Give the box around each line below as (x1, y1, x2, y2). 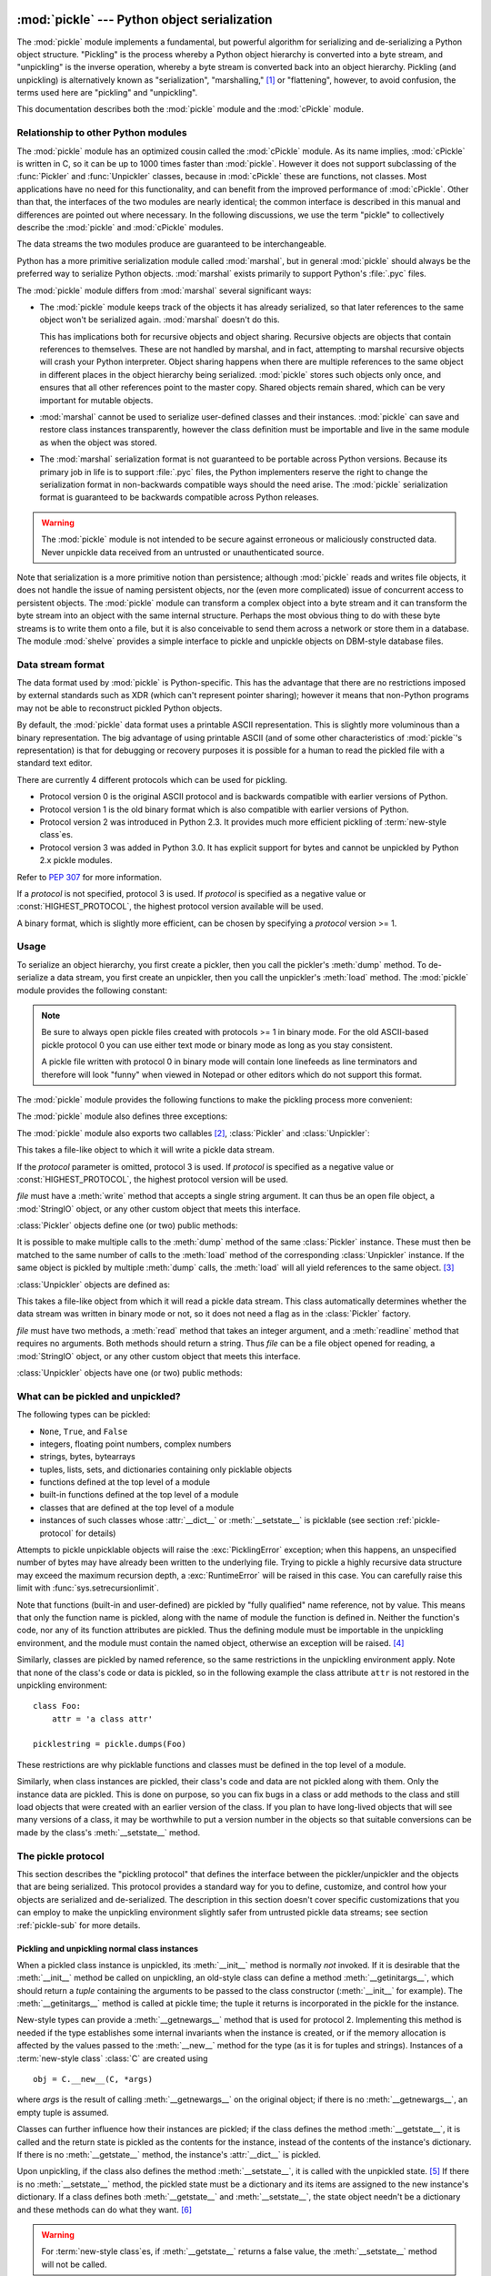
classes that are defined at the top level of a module (39, 1502, 235, 1513)
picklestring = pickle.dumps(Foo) (33, 1739, 186, 1750)
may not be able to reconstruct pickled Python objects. (16, 702, 223, 714)
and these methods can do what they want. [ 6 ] (16, 2204, 193, 2215)
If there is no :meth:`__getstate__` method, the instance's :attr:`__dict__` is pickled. (16, 2149, 322, 2159)
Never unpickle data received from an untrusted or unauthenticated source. (41, 546, 325, 557)
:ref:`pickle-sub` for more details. (16, 1919, 141, 1930)
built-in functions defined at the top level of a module (39, 1489, 239, 1500)
